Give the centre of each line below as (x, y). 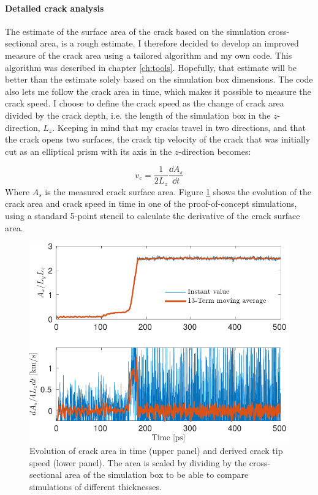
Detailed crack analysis (55, 8)
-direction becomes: (215, 151)
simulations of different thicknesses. (96, 487)
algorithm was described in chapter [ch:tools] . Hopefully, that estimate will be (151, 67)
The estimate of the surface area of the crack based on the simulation (135, 31)
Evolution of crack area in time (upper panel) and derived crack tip (156, 451)
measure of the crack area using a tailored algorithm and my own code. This (149, 55)
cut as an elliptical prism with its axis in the (89, 151)
